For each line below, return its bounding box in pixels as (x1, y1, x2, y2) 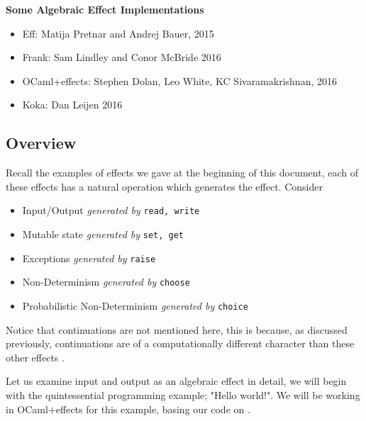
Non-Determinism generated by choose (22, 274, 190, 289)
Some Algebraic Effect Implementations (6, 2, 204, 16)
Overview (6, 132, 77, 154)
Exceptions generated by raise (22, 250, 156, 265)
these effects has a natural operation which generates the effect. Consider (6, 179, 323, 193)
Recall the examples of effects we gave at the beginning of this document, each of (6, 165, 358, 180)
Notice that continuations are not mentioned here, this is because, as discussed (6, 322, 348, 337)
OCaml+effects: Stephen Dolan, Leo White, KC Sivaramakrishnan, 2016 (22, 73, 337, 88)
